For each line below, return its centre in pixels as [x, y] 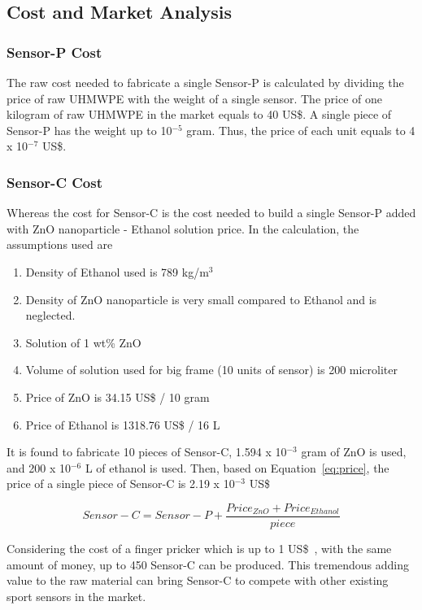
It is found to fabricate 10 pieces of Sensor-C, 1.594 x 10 [147, 452]
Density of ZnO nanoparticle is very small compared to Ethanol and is [201, 299]
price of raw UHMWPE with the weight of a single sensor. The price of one [194, 98]
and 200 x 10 [39, 467]
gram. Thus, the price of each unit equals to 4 [301, 130]
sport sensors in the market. [76, 596]
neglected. [50, 315]
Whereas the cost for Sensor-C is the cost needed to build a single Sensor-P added [211, 213]
